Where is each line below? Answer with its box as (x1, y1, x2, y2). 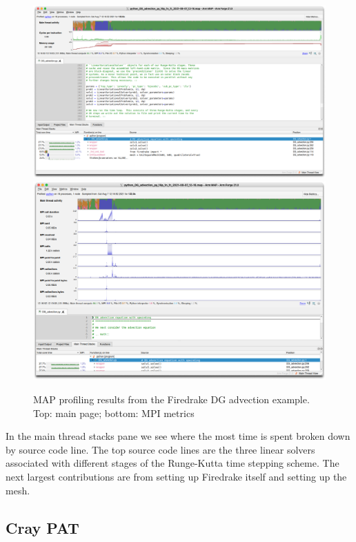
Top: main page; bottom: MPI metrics (33, 405, 195, 420)
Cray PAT (6, 516, 79, 538)
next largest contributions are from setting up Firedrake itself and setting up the (6, 470, 347, 484)
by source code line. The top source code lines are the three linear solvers (6, 442, 315, 456)
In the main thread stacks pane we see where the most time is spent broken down (6, 429, 350, 443)
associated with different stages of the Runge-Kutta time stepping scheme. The (6, 456, 339, 470)
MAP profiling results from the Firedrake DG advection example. (33, 392, 310, 407)
